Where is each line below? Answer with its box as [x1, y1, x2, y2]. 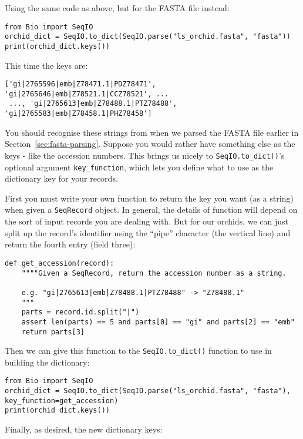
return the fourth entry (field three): [5, 238, 136, 250]
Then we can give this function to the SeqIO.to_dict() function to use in [5, 344, 272, 357]
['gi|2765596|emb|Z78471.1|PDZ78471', [5, 80, 156, 89]
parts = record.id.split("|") [21, 308, 140, 317]
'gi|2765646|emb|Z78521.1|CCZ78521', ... [5, 89, 169, 98]
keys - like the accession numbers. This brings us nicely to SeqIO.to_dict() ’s [5, 149, 285, 161]
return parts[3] [21, 327, 85, 336]
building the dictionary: [5, 356, 90, 368]
